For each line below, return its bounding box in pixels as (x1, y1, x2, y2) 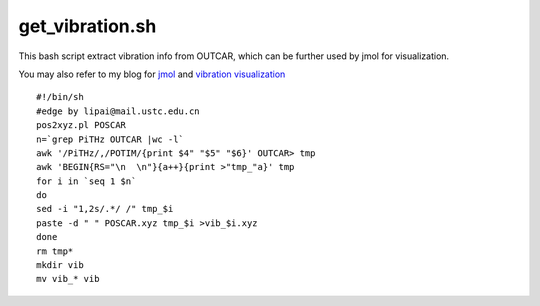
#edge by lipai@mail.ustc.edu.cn (36, 105, 200, 117)
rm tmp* (36, 245, 74, 257)
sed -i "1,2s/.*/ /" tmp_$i (36, 203, 174, 215)
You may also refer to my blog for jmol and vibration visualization (18, 68, 286, 80)
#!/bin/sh (36, 91, 84, 103)
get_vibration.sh (18, 15, 157, 37)
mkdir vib (36, 260, 84, 271)
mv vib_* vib (36, 273, 100, 285)
